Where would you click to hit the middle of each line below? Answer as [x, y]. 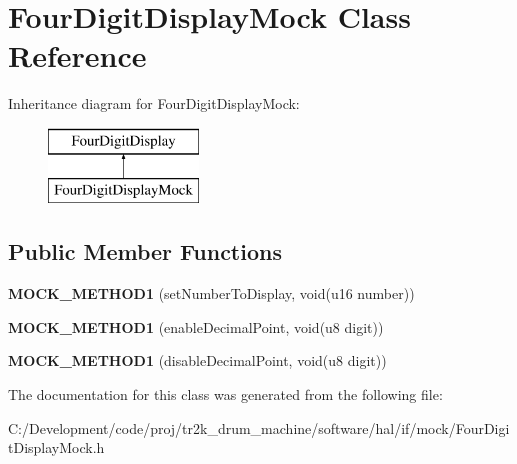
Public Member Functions [145, 251]
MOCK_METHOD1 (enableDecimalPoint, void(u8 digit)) [196, 326]
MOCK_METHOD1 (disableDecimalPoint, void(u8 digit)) [197, 360]
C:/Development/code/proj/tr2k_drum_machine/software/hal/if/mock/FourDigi [259, 427]
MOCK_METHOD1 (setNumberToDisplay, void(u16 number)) [211, 293]
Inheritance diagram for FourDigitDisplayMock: [154, 103]
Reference [77, 55]
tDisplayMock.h [56, 447]
